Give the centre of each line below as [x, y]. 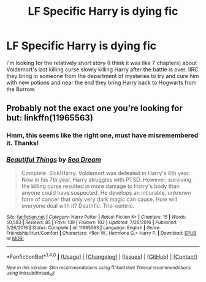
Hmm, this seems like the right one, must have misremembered [102, 135]
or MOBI [15, 238]
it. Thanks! [23, 143]
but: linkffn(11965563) [50, 118]
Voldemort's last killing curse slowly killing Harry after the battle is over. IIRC [102, 69]
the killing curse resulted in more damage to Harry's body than [100, 186]
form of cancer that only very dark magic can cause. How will [99, 199]
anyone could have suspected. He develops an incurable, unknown [106, 192]
